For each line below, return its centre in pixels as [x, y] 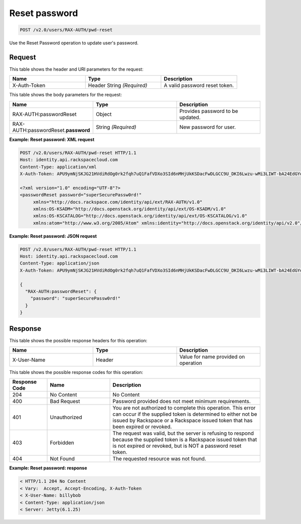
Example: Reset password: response [48, 468]
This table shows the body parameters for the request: [66, 95]
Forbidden [62, 443]
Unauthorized [66, 418]
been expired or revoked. [142, 427]
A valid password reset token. [199, 85]
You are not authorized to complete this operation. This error [184, 408]
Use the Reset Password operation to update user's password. [74, 43]
